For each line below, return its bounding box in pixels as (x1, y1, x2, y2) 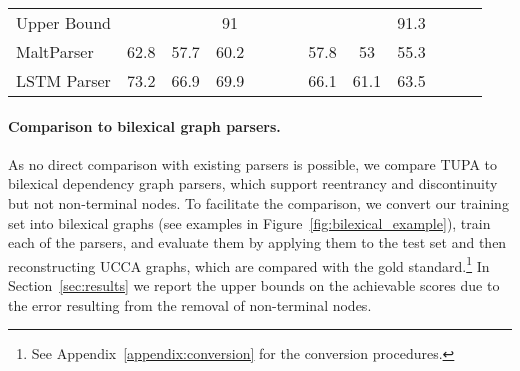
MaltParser (16, 40, 94, 63)
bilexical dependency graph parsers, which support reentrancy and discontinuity (8, 173, 498, 194)
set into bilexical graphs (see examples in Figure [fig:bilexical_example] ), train (8, 212, 491, 233)
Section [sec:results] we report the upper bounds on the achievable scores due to (8, 275, 500, 296)
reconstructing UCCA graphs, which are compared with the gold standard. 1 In (8, 252, 490, 276)
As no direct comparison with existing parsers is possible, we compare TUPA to (8, 153, 498, 174)
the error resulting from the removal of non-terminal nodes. (8, 294, 372, 315)
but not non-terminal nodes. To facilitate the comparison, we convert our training (8, 192, 509, 213)
